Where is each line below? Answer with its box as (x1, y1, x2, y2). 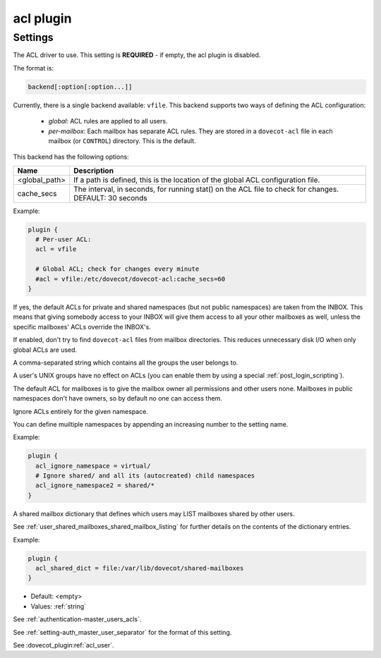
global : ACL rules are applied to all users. (48, 117, 168, 126)
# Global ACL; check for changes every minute (35, 265, 200, 273)
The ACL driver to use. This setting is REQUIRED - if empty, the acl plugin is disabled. (13, 51, 261, 59)
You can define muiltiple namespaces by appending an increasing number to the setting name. (13, 420, 289, 428)
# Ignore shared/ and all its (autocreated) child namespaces (35, 472, 255, 480)
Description (73, 166, 114, 176)
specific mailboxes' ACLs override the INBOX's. (13, 322, 151, 331)
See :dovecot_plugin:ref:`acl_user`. (13, 640, 114, 649)
